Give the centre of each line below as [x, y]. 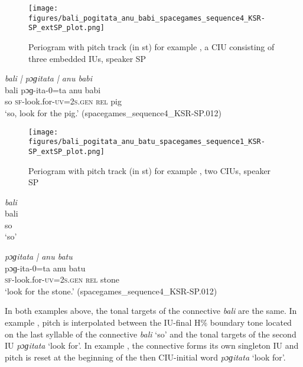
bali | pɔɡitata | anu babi [49, 78]
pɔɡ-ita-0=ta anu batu [45, 268]
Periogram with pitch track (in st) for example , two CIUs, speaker [150, 170]
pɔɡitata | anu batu [39, 256]
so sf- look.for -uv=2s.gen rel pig [63, 101]
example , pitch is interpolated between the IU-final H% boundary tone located [148, 322]
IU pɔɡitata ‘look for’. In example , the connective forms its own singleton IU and [152, 345]
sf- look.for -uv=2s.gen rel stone [62, 279]
